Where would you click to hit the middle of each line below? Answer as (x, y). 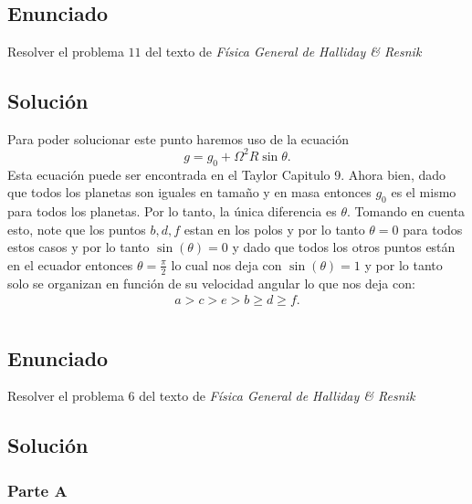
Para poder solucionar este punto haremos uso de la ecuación (178, 138)
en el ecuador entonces (70, 264)
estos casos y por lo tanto (79, 247)
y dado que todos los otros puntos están (344, 247)
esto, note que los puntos (77, 229)
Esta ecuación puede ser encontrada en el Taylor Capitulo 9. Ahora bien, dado (227, 174)
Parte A (37, 490)
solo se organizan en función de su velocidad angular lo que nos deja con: (211, 283)
